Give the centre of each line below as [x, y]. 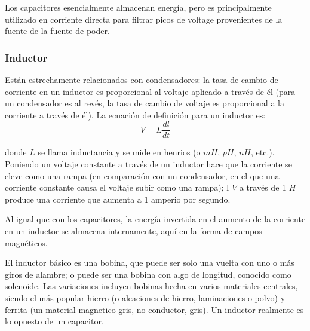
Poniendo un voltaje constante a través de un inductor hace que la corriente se [148, 164]
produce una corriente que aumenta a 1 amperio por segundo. [118, 199]
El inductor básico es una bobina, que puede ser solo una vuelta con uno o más [150, 263]
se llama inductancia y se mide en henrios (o [119, 152]
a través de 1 [263, 187]
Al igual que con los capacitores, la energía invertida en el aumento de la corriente [155, 219]
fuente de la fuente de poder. [57, 31]
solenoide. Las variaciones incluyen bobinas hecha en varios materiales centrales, [151, 286]
